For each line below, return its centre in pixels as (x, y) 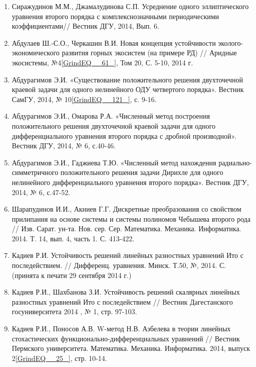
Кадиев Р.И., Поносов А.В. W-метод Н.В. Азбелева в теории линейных (121, 329)
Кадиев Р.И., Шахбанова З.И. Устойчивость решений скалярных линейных (126, 292)
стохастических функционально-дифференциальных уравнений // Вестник (126, 338)
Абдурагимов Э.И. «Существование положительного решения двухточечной (127, 79)
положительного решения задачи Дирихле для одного (142, 172)
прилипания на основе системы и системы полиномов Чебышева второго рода (131, 218)
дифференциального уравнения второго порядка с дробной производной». (124, 135)
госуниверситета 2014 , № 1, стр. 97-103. (74, 311)
